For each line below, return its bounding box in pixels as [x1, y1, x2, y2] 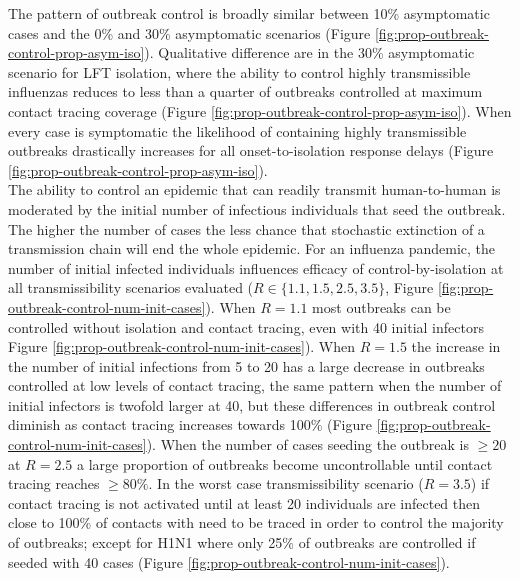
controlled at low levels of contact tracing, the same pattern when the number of [8, 375, 502, 396]
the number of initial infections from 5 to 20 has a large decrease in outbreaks [8, 355, 485, 376]
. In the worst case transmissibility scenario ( [148, 473, 424, 494]
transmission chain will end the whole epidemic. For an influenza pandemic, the [8, 238, 496, 259]
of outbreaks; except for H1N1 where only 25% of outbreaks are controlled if [8, 532, 476, 553]
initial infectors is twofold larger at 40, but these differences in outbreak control [8, 394, 496, 415]
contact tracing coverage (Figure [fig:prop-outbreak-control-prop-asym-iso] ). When [8, 100, 512, 121]
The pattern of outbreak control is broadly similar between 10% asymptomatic [8, 3, 490, 23]
